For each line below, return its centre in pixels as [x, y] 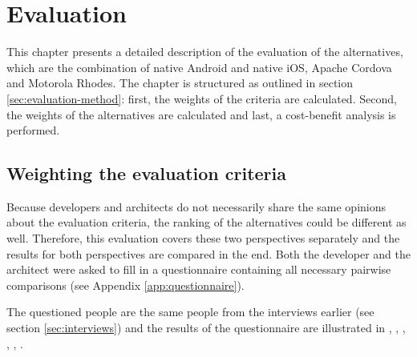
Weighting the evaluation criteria [146, 173]
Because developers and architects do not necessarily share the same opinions [196, 206]
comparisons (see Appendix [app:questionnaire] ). [126, 285]
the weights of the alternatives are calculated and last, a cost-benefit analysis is [201, 114]
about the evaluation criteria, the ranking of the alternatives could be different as [206, 222]
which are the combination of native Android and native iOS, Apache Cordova [199, 67]
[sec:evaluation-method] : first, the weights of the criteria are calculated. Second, [202, 98]
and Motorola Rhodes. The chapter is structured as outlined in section [180, 83]
